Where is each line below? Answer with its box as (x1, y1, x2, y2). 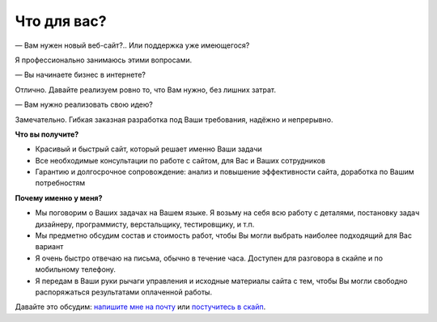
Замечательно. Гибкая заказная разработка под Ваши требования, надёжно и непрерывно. (15, 114, 333, 125)
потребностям (35, 178, 86, 188)
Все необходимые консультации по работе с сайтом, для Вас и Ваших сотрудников (35, 155, 325, 165)
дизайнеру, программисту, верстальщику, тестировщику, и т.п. (35, 219, 255, 229)
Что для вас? (15, 12, 107, 30)
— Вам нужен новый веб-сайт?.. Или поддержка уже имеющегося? (15, 40, 250, 50)
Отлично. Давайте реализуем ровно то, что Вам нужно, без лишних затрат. (15, 85, 277, 95)
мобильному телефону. (35, 265, 117, 274)
